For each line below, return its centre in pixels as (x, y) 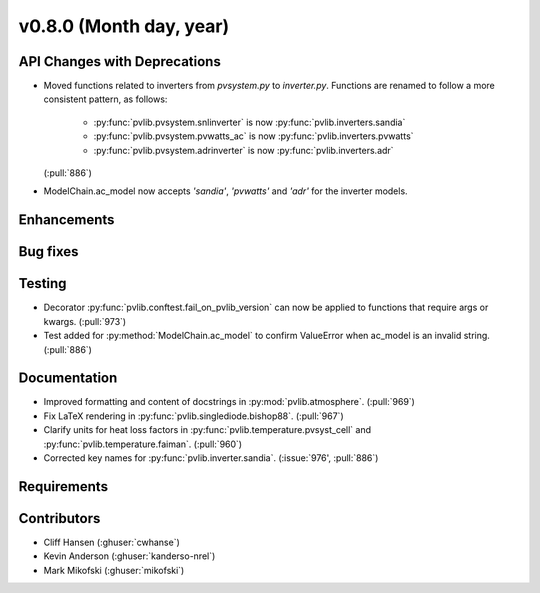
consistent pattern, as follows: (105, 99)
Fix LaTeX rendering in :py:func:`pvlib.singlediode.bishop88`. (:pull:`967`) (193, 416)
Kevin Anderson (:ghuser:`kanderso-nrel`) (129, 556)
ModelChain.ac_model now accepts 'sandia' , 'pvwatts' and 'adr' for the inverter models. (226, 191)
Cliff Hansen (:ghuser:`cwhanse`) (111, 542)
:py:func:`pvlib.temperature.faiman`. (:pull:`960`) (143, 444)
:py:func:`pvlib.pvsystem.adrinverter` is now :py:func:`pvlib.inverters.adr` (243, 150)
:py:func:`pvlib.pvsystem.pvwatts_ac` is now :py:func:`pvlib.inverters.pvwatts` (253, 136)
